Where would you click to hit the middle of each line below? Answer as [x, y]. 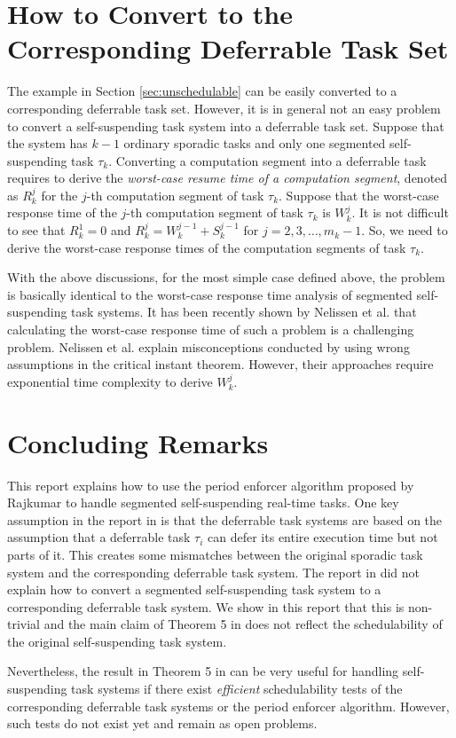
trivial [24, 624]
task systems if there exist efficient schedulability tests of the [237, 689]
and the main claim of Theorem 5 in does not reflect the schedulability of [243, 624]
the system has [47, 143]
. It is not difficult [400, 212]
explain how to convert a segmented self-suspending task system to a [194, 589]
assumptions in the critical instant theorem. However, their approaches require [220, 364]
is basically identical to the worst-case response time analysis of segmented [210, 294]
